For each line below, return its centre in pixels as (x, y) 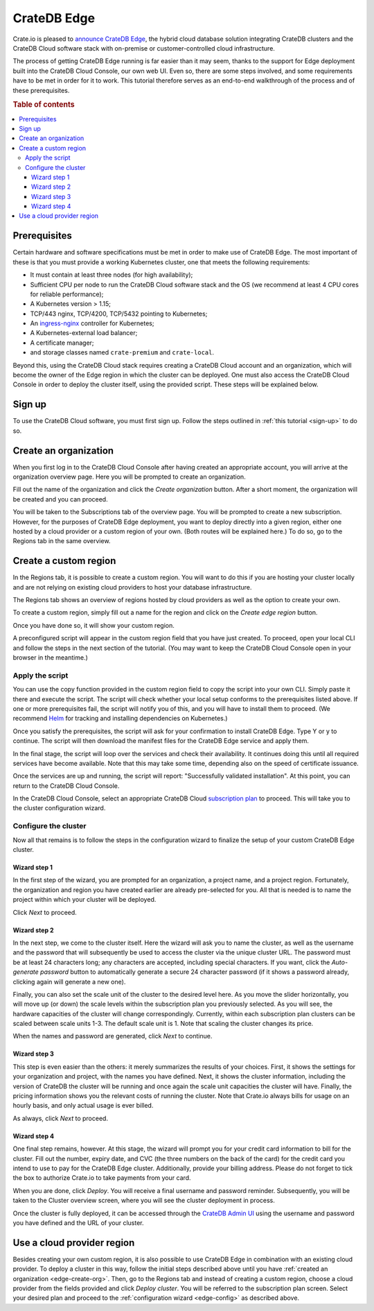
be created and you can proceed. (60, 499)
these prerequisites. (41, 90)
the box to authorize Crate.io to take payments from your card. (102, 1178)
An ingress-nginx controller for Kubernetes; (92, 323)
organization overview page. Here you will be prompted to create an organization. (129, 477)
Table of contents (44, 105)
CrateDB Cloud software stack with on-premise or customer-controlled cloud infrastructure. (144, 48)
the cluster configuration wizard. (59, 808)
